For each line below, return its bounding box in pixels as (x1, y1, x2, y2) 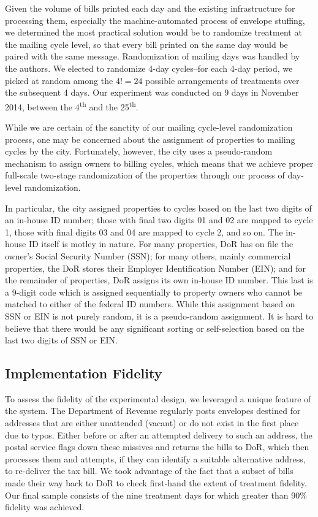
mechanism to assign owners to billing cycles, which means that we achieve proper (5, 156, 314, 169)
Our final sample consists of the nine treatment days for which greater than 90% (5, 488, 307, 501)
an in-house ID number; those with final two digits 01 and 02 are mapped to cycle (5, 213, 313, 226)
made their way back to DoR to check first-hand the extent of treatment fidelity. (5, 477, 307, 489)
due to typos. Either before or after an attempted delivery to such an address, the (5, 428, 312, 441)
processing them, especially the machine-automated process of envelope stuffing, (5, 13, 305, 26)
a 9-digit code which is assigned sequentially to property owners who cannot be (5, 285, 303, 298)
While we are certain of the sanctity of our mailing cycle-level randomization (5, 121, 293, 133)
